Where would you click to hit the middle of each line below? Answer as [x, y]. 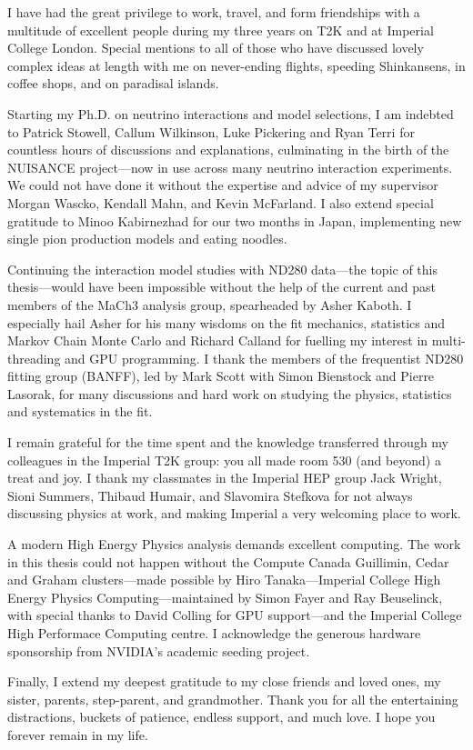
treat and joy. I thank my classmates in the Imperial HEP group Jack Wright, [225, 478]
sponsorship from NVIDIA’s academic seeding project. [159, 650]
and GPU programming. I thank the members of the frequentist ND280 [264, 358]
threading [34, 358]
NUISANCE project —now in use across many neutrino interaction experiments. [230, 167]
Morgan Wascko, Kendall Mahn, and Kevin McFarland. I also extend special [221, 202]
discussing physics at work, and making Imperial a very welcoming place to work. [234, 513]
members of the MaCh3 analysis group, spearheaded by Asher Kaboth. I [210, 304]
